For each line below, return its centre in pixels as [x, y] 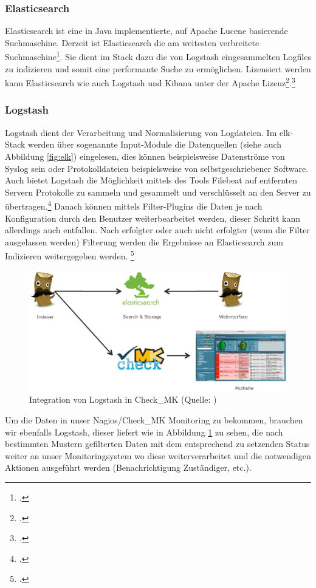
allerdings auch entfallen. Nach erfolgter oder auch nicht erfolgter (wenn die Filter [157, 230]
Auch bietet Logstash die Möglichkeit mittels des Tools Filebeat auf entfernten [151, 180]
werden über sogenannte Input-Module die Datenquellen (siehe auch [155, 144]
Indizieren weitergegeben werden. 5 [70, 255]
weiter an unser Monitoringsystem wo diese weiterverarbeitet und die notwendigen [158, 455]
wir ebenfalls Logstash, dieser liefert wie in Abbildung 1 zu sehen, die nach [144, 432]
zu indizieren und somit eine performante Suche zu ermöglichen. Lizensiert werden [158, 68]
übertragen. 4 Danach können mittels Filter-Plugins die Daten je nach [134, 205]
